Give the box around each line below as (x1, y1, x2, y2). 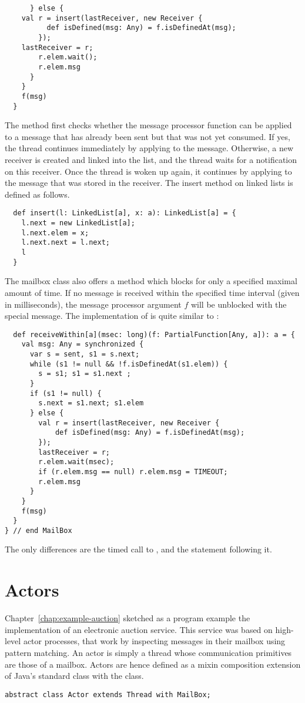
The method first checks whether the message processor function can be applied (5, 119, 292, 131)
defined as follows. (5, 188, 70, 200)
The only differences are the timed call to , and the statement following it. (5, 543, 272, 555)
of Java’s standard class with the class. (5, 669, 144, 682)
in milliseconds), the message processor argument (5, 298, 182, 310)
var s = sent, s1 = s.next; (29, 350, 140, 358)
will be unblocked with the (190, 298, 287, 310)
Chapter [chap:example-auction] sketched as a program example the (5, 612, 250, 624)
